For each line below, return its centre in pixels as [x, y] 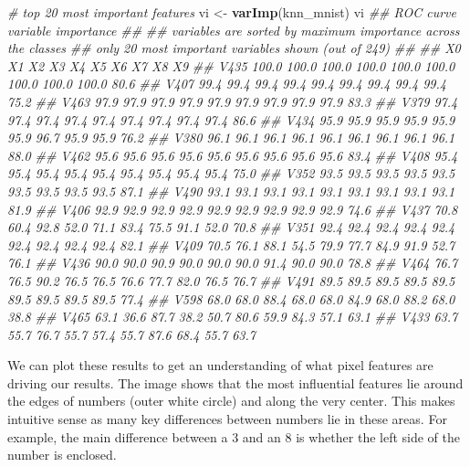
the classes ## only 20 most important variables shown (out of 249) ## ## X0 [234, 48]
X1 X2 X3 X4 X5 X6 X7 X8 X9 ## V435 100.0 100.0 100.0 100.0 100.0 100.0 [231, 65]
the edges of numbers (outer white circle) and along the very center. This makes [231, 401]
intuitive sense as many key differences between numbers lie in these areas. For [227, 419]
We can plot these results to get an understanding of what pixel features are [220, 365]
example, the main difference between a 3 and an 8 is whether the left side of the [234, 436]
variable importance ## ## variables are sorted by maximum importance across [234, 30]
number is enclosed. [62, 455]
